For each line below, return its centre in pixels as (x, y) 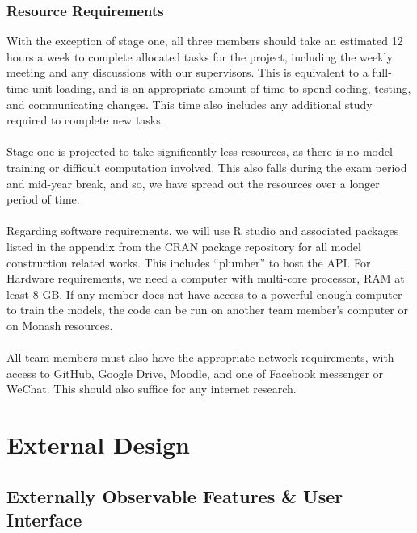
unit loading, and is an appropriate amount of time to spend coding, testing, (221, 88)
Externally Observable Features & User (175, 495)
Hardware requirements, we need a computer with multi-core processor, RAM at (206, 278)
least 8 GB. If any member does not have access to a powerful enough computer (204, 294)
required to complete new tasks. (85, 120)
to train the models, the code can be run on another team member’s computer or (207, 310)
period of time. (43, 199)
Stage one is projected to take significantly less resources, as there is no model (200, 151)
